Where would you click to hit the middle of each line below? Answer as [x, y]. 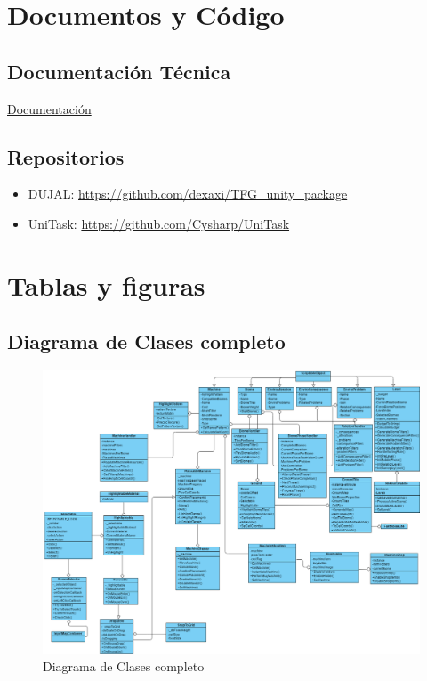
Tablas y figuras [106, 284]
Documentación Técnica [119, 71]
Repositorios [66, 156]
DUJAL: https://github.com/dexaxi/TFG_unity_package [188, 194]
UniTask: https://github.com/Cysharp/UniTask [159, 223]
